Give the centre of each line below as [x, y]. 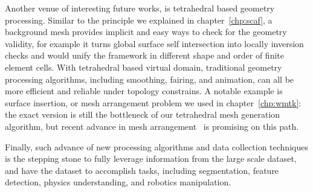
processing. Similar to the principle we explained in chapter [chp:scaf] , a [139, 20]
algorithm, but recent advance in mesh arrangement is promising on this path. [152, 126]
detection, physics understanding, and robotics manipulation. [118, 182]
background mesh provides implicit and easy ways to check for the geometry [146, 32]
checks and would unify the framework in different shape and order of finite [144, 55]
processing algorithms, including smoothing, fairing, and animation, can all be [150, 79]
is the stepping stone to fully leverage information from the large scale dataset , [151, 158]
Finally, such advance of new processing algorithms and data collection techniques [156, 146]
